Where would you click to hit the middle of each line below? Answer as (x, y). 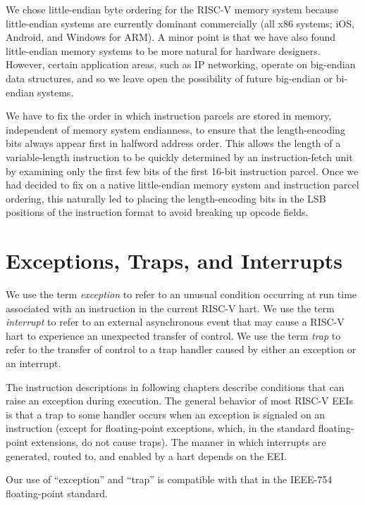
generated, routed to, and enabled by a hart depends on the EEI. (146, 455)
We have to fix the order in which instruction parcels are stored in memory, (169, 116)
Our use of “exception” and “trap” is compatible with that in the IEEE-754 (169, 479)
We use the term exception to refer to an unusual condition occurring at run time (181, 294)
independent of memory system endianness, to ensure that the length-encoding (175, 129)
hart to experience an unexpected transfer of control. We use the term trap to (173, 335)
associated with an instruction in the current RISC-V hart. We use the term (170, 308)
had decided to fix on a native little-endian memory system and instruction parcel (182, 185)
